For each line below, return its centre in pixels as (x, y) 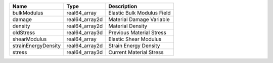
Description (123, 6)
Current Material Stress (136, 52)
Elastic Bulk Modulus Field (140, 13)
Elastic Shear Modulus (135, 39)
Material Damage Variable (139, 19)
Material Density (128, 26)
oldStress (24, 32)
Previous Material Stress (137, 32)
